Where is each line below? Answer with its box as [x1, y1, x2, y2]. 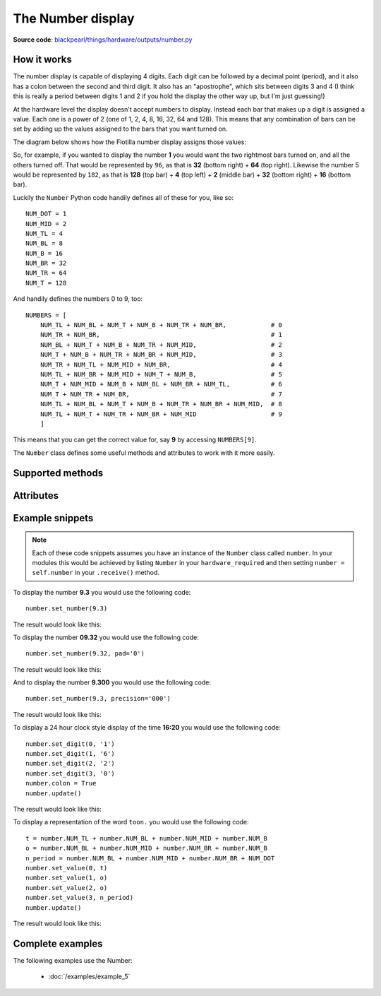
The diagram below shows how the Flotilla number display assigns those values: [13, 138, 247, 146]
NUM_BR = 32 [25, 259, 67, 268]
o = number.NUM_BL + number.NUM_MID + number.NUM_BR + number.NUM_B [25, 844, 267, 853]
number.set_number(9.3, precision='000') [25, 694, 171, 703]
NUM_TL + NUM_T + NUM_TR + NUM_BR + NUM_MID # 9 [40, 410, 282, 418]
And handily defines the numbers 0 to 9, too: [13, 295, 143, 303]
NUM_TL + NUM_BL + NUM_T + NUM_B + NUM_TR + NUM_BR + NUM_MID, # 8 [40, 400, 282, 408]
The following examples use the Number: [13, 956, 133, 964]
